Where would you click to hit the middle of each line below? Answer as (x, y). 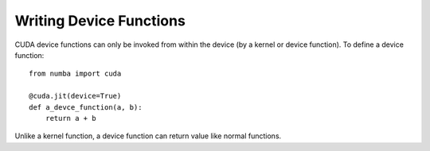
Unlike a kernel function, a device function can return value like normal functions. (148, 136)
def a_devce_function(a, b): (86, 107)
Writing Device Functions (100, 21)
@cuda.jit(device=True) (75, 96)
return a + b (70, 118)
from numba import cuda (75, 74)
